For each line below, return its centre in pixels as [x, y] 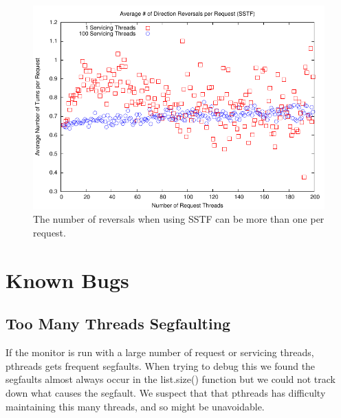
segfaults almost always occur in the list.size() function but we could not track [171, 379]
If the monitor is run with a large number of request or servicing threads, [160, 352]
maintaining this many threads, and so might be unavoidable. [135, 406]
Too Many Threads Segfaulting [118, 323]
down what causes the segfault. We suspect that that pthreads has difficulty [166, 392]
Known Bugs [67, 279]
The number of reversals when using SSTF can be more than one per [179, 219]
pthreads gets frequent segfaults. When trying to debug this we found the [161, 365]
